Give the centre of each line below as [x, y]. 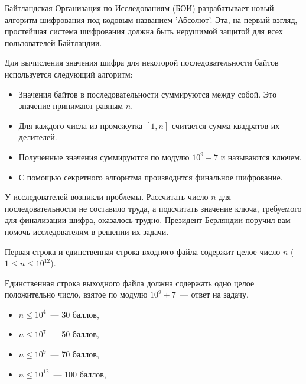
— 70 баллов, [75, 354]
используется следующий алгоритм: [69, 74]
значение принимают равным [71, 106]
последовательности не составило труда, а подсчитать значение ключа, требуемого [153, 208]
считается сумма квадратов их [226, 125]
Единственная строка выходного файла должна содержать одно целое [130, 283]
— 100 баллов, [80, 374]
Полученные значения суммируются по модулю [104, 156]
